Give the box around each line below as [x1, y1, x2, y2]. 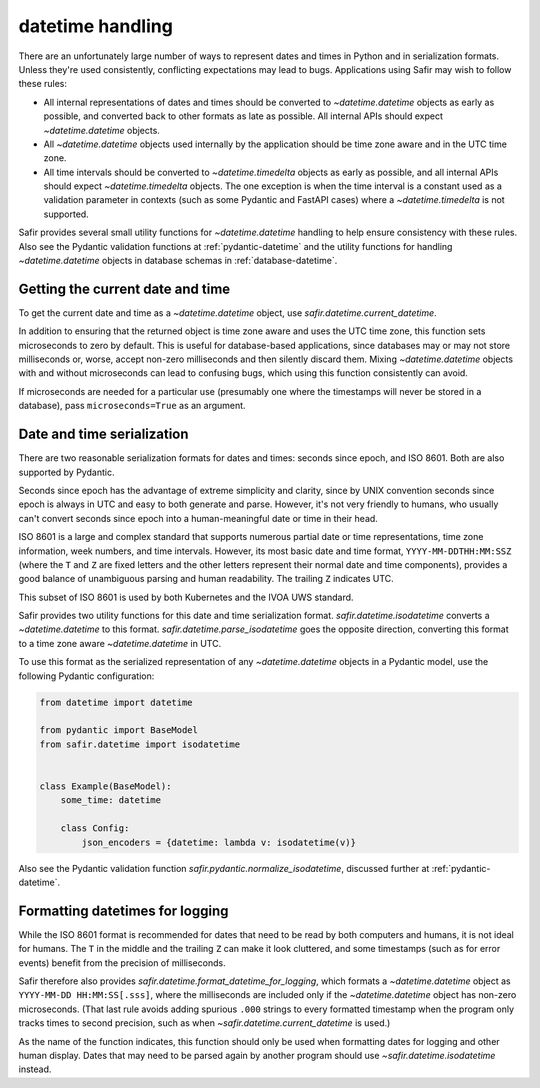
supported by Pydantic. [18, 466, 115, 478]
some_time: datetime [60, 795, 162, 806]
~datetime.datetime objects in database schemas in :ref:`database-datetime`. [18, 255, 338, 267]
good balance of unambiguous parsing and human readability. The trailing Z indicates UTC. [18, 573, 394, 585]
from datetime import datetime [39, 696, 194, 708]
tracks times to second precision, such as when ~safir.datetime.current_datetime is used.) [18, 1017, 391, 1029]
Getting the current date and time [18, 280, 231, 297]
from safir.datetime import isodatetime [39, 738, 240, 750]
